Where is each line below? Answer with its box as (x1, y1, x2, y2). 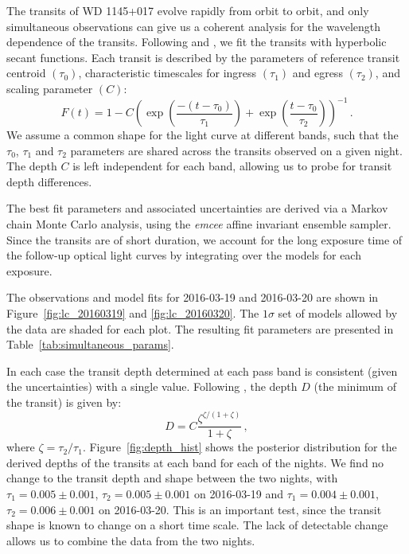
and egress (292, 64, 343, 81)
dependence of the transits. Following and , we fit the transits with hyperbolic (6, 33, 387, 50)
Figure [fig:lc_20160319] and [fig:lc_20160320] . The (6, 305, 259, 321)
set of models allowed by (278, 305, 398, 321)
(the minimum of (314, 378, 396, 395)
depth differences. (6, 173, 92, 189)
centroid (6, 64, 46, 81)
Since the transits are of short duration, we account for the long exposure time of (6, 231, 403, 248)
